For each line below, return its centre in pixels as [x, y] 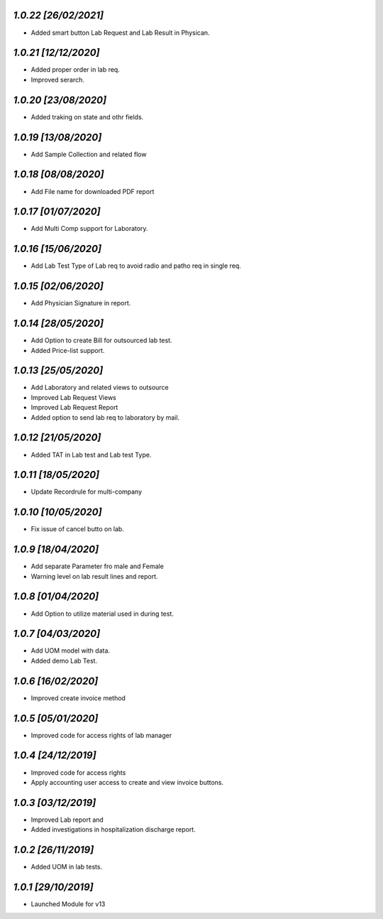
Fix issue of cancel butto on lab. [77, 529]
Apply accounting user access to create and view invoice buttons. [127, 782]
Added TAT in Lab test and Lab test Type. [91, 455]
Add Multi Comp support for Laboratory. [89, 229]
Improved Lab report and [67, 820]
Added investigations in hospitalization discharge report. [113, 830]
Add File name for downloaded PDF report [93, 191]
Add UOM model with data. [70, 651]
